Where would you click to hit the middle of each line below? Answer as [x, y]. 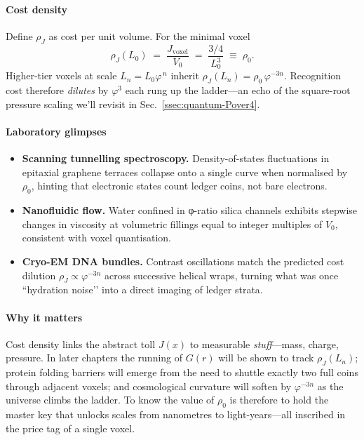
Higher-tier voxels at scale [61, 75]
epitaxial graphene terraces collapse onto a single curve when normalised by [185, 172]
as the [330, 386]
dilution [39, 275]
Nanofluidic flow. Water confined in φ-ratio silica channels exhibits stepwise [190, 210]
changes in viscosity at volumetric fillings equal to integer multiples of [172, 224]
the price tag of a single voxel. [70, 428]
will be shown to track [266, 358]
